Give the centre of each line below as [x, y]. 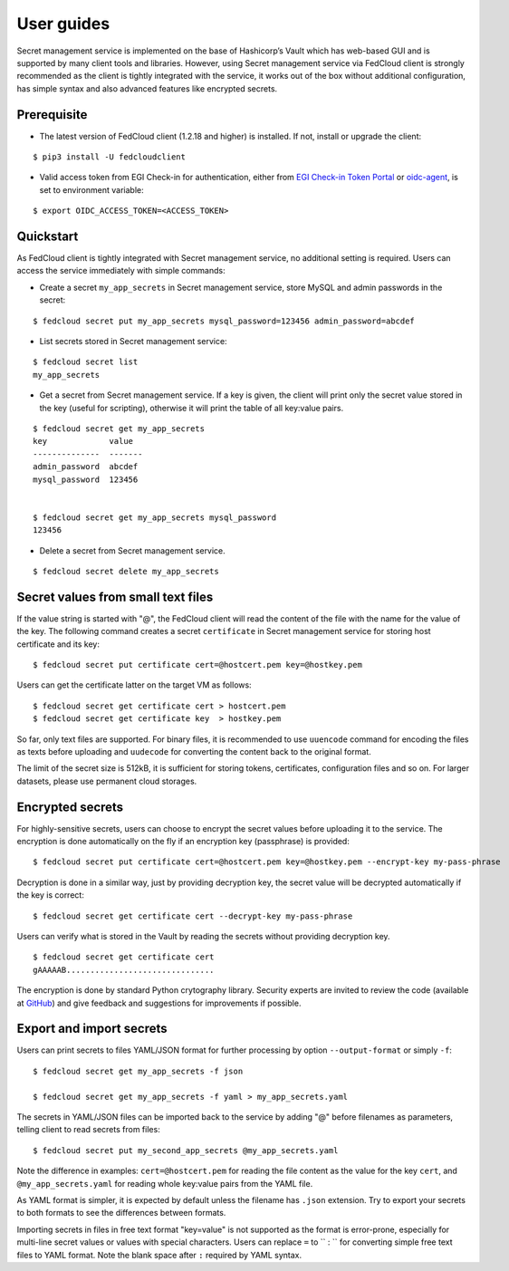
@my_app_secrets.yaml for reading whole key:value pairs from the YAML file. [165, 1183]
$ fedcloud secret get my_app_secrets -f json [138, 1071]
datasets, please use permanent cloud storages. [107, 781]
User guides [63, 24]
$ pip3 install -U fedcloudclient [109, 157]
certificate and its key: [58, 644]
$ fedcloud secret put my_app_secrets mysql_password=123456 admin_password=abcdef [224, 321]
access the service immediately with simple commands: [121, 271]
